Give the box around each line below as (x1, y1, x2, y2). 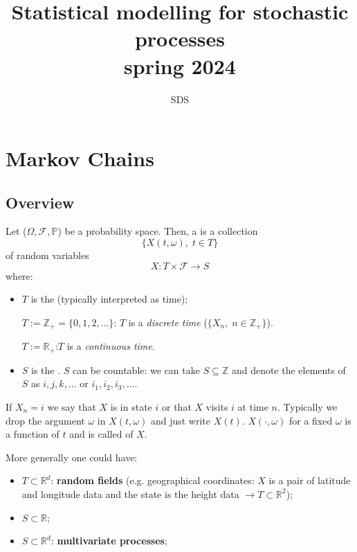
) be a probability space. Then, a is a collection (57, 224, 258, 238)
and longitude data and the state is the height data (21, 486, 239, 501)
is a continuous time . (66, 339, 155, 353)
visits (205, 399, 228, 413)
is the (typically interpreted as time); (30, 292, 188, 306)
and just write (150, 413, 211, 427)
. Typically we (277, 399, 338, 413)
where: (6, 268, 33, 283)
